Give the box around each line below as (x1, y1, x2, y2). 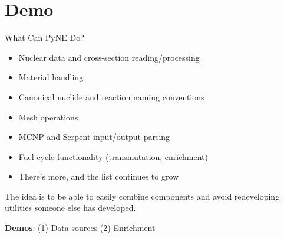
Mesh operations (18, 110, 78, 123)
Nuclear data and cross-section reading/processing (18, 51, 200, 63)
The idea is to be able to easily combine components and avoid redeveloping (5, 190, 280, 202)
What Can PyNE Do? (5, 31, 84, 44)
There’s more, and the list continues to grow (18, 170, 179, 182)
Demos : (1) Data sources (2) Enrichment (5, 221, 156, 234)
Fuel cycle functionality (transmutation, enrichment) (18, 150, 209, 162)
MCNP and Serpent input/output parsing (18, 131, 170, 143)
